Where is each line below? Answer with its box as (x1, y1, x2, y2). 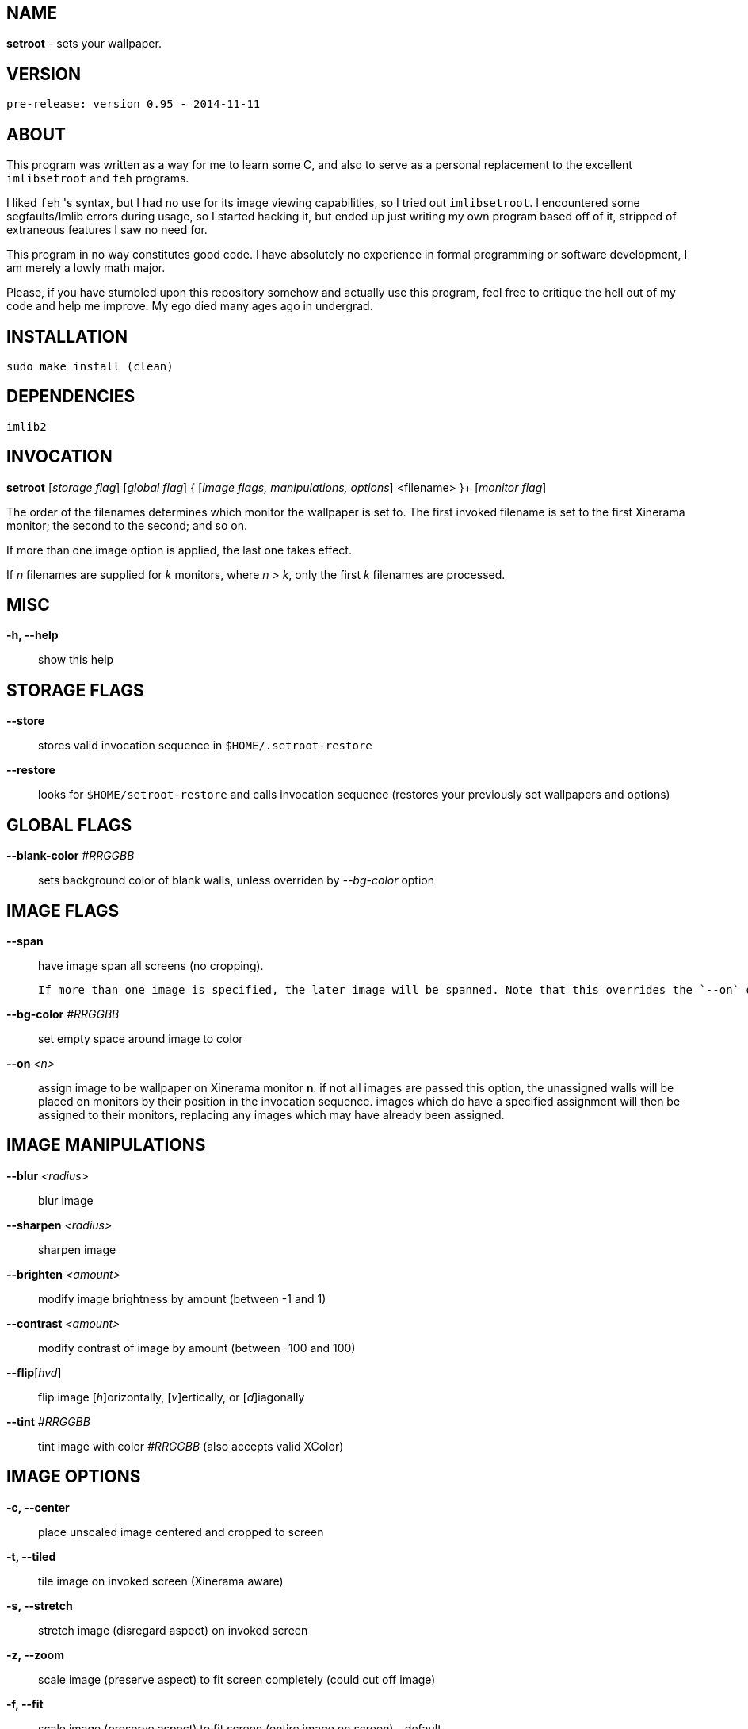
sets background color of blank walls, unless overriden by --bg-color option (38, 873, 434, 888)
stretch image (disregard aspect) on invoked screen (38, 1623, 308, 1637)
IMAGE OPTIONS (6, 1466, 141, 1487)
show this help (38, 653, 114, 667)
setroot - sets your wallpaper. (6, 36, 162, 51)
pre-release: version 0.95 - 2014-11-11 (6, 98, 261, 111)
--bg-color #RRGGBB (6, 1007, 120, 1022)
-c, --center (6, 1500, 70, 1514)
